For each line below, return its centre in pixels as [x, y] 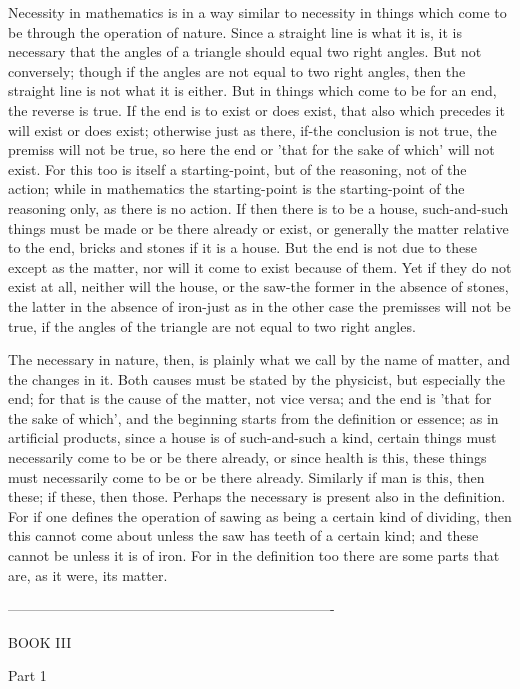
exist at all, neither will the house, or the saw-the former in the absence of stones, [258, 286]
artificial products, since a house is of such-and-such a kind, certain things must [252, 437]
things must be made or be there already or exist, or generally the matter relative [258, 227]
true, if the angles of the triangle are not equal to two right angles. [212, 325]
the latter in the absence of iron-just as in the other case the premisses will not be [259, 305]
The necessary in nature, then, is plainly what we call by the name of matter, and [259, 359]
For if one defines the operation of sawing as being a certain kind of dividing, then [260, 515]
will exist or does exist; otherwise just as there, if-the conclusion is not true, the [252, 129]
